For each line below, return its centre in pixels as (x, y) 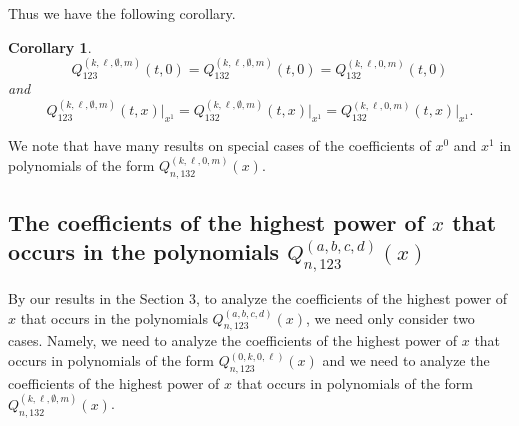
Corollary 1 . (50, 46)
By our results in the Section (96, 298)
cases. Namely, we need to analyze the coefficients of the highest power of (233, 340)
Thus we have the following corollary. (122, 13)
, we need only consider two (390, 317)
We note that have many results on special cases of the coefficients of (219, 145)
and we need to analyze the (406, 360)
